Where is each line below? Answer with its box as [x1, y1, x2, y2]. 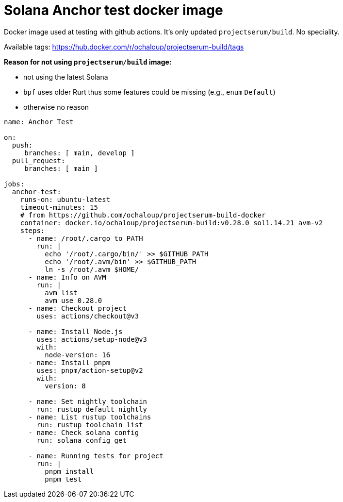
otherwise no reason [23, 102, 89, 111]
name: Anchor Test [4, 117, 74, 126]
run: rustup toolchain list [36, 420, 143, 429]
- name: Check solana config [28, 428, 139, 436]
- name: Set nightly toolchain [28, 397, 147, 405]
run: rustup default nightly [36, 405, 147, 413]
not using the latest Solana [23, 72, 108, 81]
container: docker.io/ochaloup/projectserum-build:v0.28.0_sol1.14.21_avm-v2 [20, 218, 323, 227]
